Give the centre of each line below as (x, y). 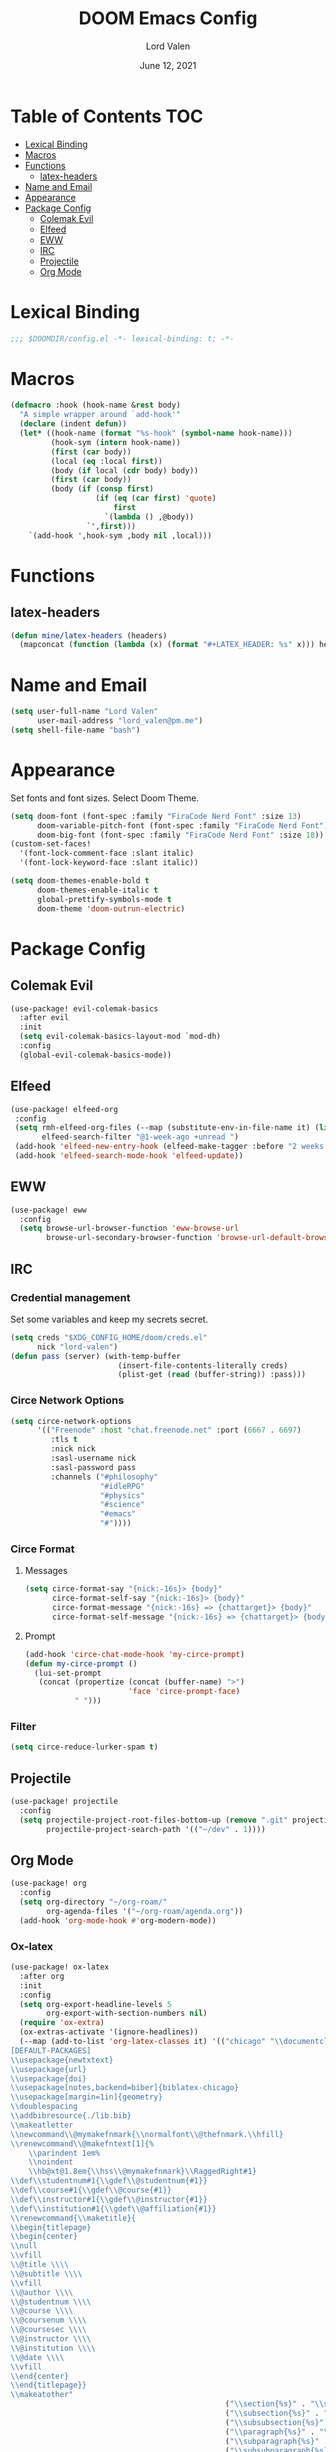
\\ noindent (51, 2162)
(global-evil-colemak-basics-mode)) (95, 1055)
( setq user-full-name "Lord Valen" (84, 712)
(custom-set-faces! (51, 844)
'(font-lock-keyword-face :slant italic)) (109, 863)
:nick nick (73, 1449)
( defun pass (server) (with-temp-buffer (96, 1356)
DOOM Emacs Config (168, 18)
